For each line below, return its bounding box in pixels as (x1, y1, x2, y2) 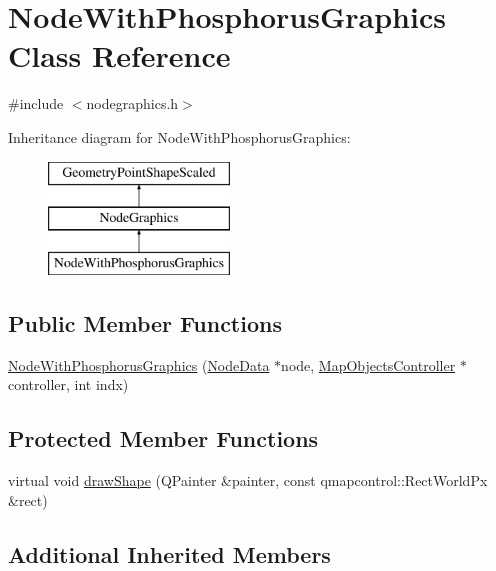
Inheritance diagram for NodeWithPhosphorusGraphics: (8, 126, 351, 147)
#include (8, 93, 64, 114)
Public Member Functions (8, 307, 282, 338)
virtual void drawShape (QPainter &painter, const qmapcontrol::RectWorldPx (8, 470, 488, 491)
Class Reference (8, 35, 231, 76)
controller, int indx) (8, 374, 129, 395)
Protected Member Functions (8, 423, 319, 454)
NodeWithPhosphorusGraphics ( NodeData (8, 354, 270, 375)
